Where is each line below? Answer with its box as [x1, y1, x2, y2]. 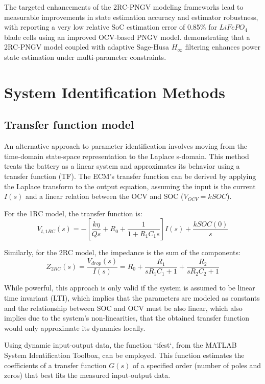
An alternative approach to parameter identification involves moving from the [4, 141, 247, 151]
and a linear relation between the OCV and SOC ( [25, 191, 184, 201]
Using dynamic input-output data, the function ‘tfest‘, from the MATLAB [4, 340, 237, 350]
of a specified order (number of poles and [132, 359, 261, 370]
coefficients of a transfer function [4, 359, 107, 370]
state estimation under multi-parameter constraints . [4, 51, 166, 62]
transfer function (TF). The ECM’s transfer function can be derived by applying [4, 170, 256, 181]
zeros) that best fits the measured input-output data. [4, 370, 171, 380]
